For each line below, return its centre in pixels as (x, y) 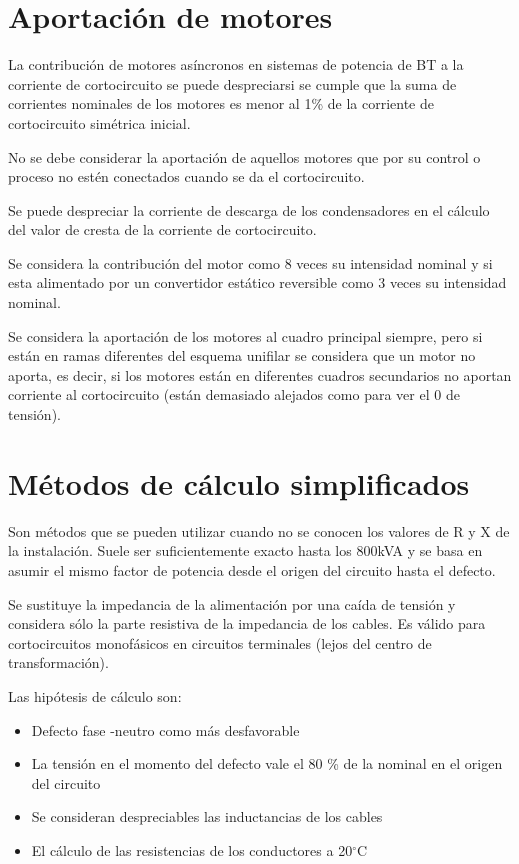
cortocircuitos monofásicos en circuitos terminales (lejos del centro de (220, 642)
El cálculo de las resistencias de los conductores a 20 (192, 849)
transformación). (58, 662)
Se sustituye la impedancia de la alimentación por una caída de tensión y (232, 603)
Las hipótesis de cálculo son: (95, 695)
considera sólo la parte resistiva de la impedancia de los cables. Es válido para (247, 623)
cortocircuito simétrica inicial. (99, 122)
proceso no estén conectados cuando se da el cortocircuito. (186, 176)
